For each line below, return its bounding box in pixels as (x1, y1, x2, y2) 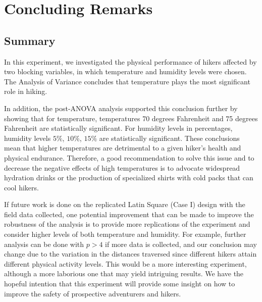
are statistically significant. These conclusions (99, 132, 240, 143)
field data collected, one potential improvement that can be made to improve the (4, 209, 254, 219)
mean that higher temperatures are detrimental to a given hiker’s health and (4, 142, 241, 153)
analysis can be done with (4, 238, 84, 249)
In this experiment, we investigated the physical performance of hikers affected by (4, 56, 257, 67)
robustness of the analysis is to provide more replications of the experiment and (4, 219, 250, 229)
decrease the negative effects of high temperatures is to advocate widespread (4, 162, 240, 173)
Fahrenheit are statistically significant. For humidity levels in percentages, (4, 123, 233, 133)
